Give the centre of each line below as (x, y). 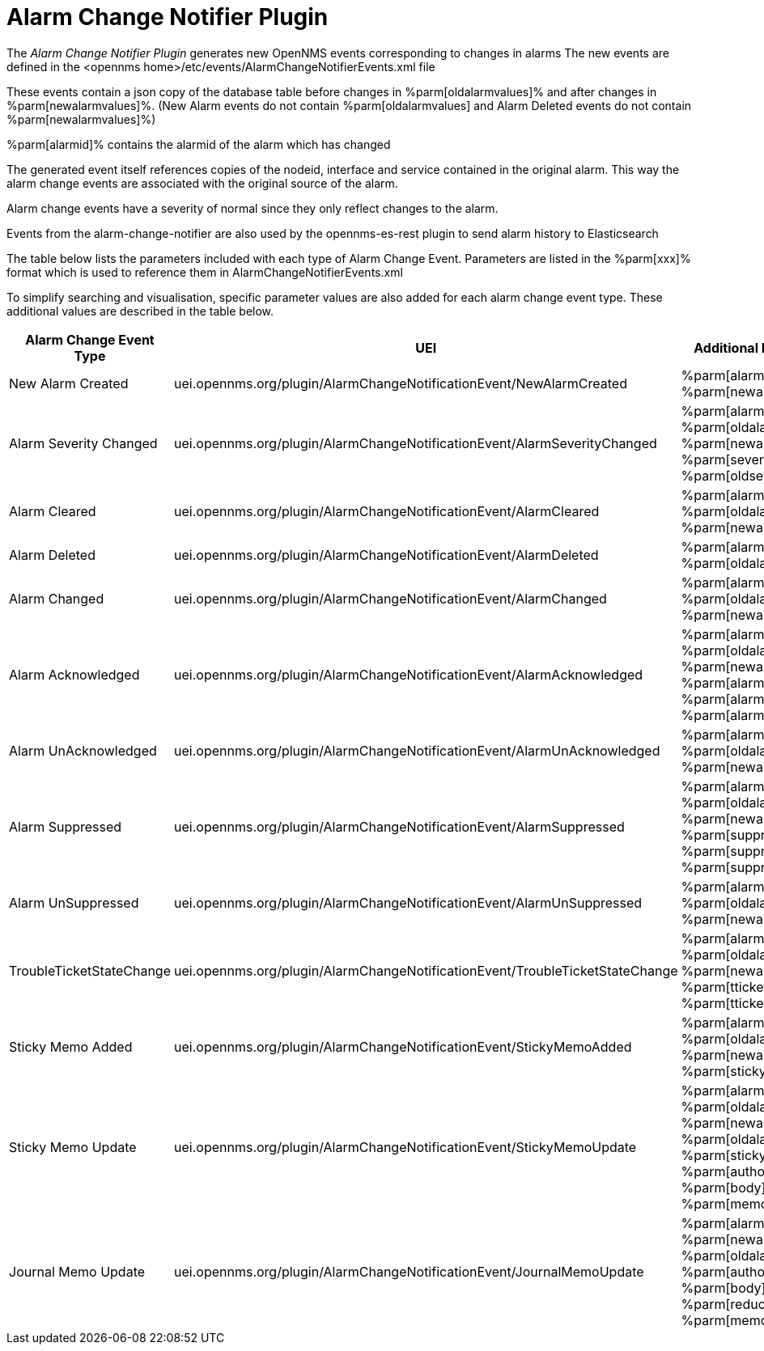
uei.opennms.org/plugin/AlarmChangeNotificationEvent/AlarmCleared (387, 511)
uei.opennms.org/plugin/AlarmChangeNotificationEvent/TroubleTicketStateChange (426, 970)
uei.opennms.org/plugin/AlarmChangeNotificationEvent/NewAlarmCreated (401, 383)
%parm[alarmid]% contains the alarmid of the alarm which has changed (199, 144)
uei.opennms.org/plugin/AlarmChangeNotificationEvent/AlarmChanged (390, 598)
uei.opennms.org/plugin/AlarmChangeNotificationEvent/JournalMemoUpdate (409, 1271)
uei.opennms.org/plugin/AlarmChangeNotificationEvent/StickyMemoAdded (403, 1046)
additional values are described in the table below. (140, 311)
